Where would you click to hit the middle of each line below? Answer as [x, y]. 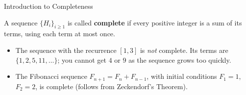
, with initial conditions [182, 76]
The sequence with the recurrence [66, 50]
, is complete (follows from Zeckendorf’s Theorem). [111, 86]
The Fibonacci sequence [51, 76]
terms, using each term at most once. [60, 34]
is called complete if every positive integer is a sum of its [155, 22]
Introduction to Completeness [49, 6]
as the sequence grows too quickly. [180, 59]
